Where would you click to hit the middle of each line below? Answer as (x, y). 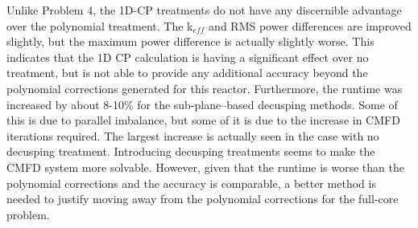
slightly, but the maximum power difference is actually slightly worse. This (190, 41)
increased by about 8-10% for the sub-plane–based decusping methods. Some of (202, 104)
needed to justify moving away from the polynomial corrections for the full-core (203, 199)
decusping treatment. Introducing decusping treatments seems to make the (191, 151)
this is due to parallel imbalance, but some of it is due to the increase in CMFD (203, 120)
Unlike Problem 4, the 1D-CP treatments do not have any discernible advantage (204, 10)
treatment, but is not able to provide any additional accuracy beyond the (187, 73)
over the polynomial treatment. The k (100, 25)
